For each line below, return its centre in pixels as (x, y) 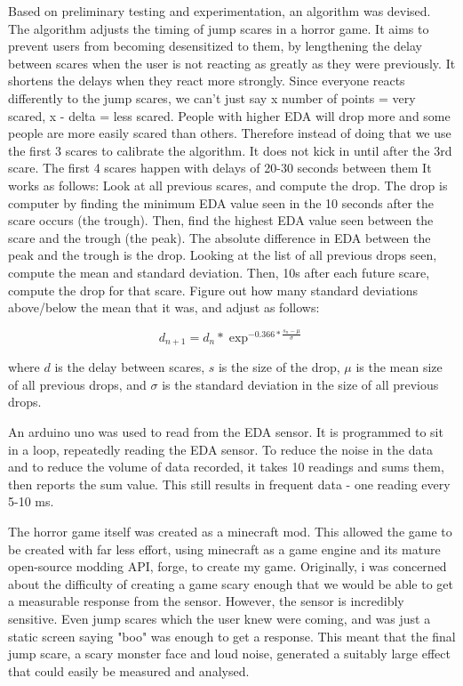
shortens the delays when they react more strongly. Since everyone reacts (207, 81)
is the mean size (399, 367)
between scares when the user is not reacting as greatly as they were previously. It (232, 63)
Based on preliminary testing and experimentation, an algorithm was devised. (220, 11)
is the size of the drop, (279, 367)
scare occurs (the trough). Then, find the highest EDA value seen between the (221, 220)
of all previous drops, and (77, 384)
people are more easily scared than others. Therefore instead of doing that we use (230, 133)
